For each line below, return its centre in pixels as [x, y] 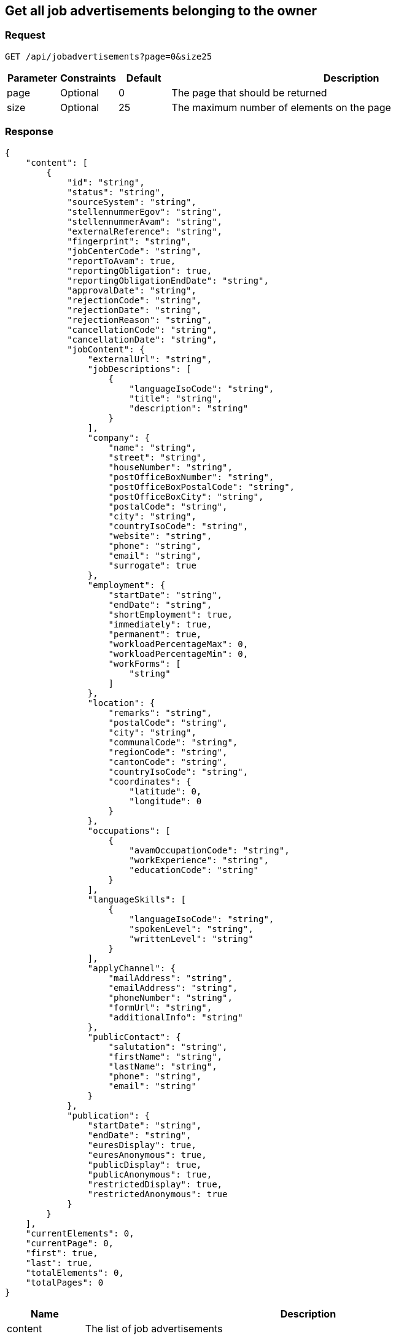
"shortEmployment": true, [170, 614]
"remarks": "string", [160, 712]
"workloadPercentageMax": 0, [178, 644]
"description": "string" [189, 408]
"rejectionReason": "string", [140, 320]
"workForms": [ [145, 663]
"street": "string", [157, 457]
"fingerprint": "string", [129, 241]
